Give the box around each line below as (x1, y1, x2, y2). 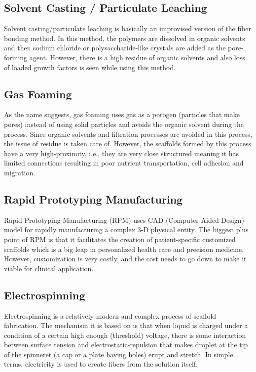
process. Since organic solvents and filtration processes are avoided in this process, (4, 128, 253, 139)
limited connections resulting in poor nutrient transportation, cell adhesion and (4, 158, 244, 168)
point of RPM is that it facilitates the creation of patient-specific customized (4, 234, 236, 244)
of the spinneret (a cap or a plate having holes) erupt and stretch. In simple (4, 349, 233, 359)
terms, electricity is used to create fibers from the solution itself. (4, 359, 198, 369)
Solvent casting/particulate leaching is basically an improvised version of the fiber (4, 23, 252, 34)
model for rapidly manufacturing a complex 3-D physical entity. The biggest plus (4, 224, 249, 235)
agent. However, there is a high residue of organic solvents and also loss (29, 52, 245, 62)
